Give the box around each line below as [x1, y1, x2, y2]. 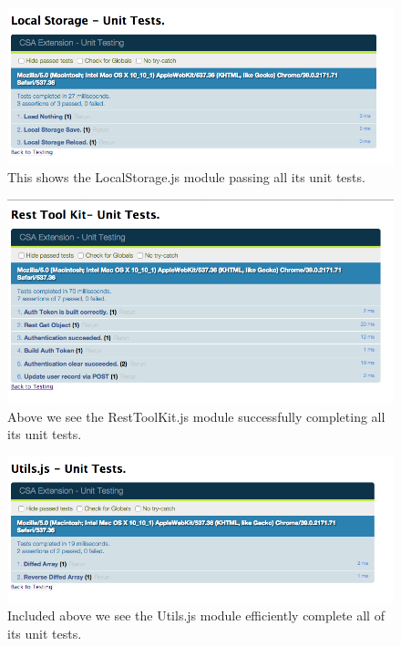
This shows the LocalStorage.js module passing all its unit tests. [7, 168, 365, 187]
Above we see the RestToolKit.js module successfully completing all [7, 406, 386, 426]
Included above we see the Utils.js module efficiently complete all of [7, 606, 385, 625]
